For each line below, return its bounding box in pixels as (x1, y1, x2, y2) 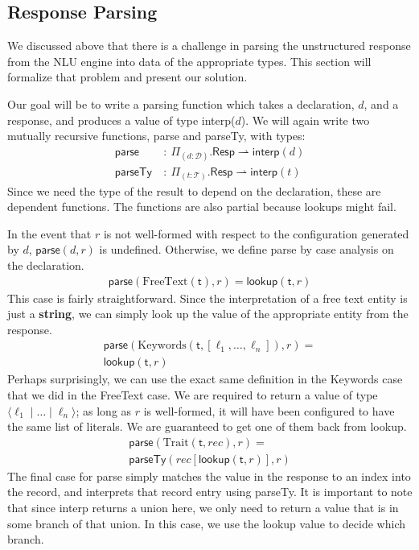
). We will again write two (240, 111, 370, 128)
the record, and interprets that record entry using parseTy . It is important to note (7, 483, 413, 500)
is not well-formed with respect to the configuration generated (103, 225, 409, 242)
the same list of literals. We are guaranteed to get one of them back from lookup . (7, 418, 407, 435)
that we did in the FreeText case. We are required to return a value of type (7, 386, 378, 403)
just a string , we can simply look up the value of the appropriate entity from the (7, 305, 409, 322)
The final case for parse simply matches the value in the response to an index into (7, 467, 411, 484)
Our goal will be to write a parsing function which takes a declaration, (7, 95, 355, 112)
